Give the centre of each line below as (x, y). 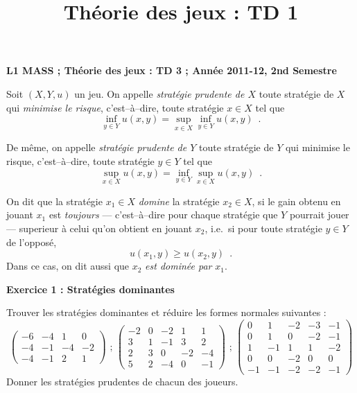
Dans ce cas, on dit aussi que (68, 266)
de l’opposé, (32, 242)
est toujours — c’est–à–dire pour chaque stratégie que (163, 215)
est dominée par (178, 266)
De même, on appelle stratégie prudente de (97, 147)
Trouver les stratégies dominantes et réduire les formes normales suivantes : (166, 312)
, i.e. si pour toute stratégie (263, 228)
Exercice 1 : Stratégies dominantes (90, 289)
